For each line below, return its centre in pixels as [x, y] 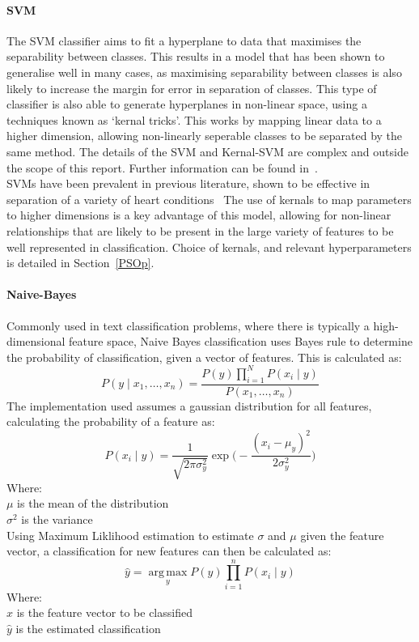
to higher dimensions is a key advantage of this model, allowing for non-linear [199, 215]
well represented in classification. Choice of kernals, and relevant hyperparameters [209, 247]
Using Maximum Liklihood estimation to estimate [130, 535]
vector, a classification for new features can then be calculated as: [169, 551]
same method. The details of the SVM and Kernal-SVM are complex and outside [207, 151]
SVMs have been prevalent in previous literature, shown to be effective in [188, 183]
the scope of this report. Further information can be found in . [162, 167]
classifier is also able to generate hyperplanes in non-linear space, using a [187, 104]
